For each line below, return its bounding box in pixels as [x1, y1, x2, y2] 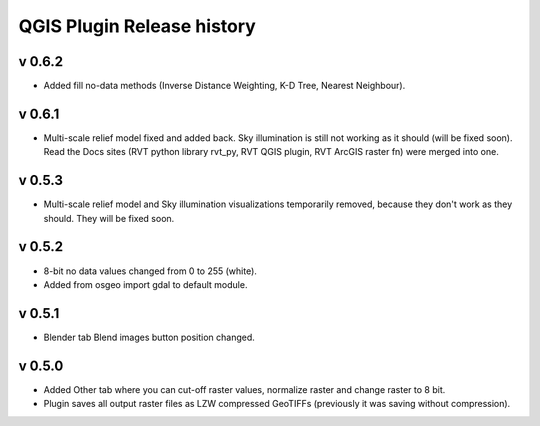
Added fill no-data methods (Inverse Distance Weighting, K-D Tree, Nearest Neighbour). [43, 80, 406, 92]
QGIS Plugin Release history [18, 15, 257, 37]
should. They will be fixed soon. [43, 212, 175, 224]
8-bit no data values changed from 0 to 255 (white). [43, 265, 257, 277]
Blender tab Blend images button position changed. [43, 331, 255, 343]
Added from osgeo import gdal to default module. [43, 278, 248, 290]
